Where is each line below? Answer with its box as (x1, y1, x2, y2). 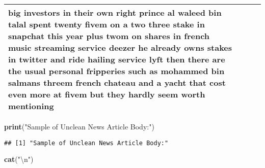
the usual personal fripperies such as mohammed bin (8, 65, 225, 77)
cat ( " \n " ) (4, 154, 34, 164)
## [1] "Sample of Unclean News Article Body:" (4, 139, 169, 147)
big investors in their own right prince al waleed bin (8, 7, 222, 18)
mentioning (8, 100, 54, 112)
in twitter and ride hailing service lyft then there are (8, 53, 225, 65)
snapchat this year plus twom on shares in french (8, 30, 210, 42)
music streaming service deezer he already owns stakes (8, 42, 232, 53)
